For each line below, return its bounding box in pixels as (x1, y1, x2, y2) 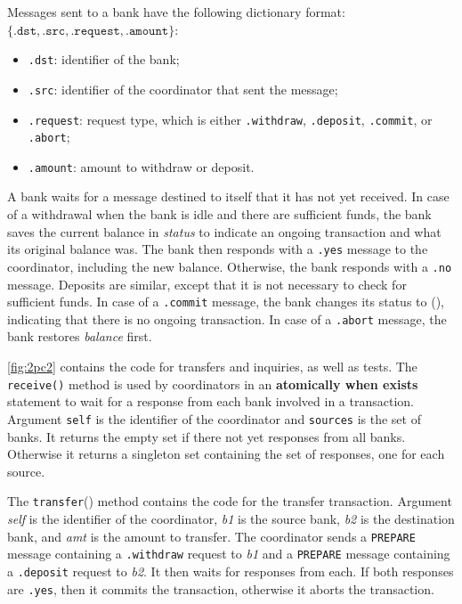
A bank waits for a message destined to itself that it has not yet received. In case (7, 187, 450, 206)
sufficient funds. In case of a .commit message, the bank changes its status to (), (7, 292, 444, 311)
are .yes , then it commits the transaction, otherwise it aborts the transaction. (7, 579, 434, 598)
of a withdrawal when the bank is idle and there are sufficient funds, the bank (7, 205, 432, 224)
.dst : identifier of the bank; (28, 50, 180, 69)
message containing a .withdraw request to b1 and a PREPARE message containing (7, 544, 450, 563)
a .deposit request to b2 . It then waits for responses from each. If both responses (7, 561, 454, 580)
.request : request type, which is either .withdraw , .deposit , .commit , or (28, 110, 433, 128)
